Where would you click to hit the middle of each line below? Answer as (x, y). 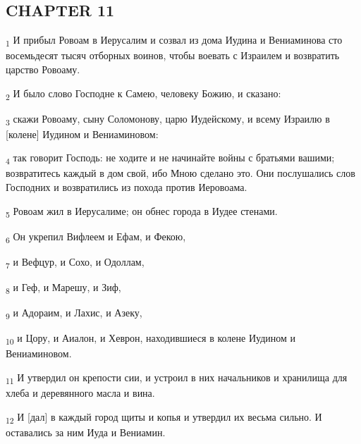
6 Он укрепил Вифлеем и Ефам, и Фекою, (96, 237)
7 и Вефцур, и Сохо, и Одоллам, (75, 262)
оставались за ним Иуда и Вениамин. (86, 432)
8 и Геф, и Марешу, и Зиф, (63, 288)
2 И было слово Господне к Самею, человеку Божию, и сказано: (143, 94)
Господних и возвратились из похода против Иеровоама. (127, 187)
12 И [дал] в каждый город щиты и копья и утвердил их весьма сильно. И (164, 417)
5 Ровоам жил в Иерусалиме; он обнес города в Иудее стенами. (142, 211)
